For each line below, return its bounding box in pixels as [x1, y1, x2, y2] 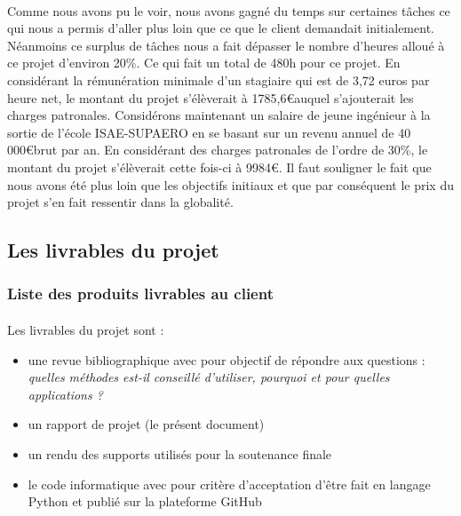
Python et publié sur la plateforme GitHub [28, 492, 262, 511]
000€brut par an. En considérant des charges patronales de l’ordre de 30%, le [7, 140, 428, 159]
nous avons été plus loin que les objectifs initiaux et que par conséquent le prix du [7, 175, 454, 194]
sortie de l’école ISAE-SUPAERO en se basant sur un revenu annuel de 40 [7, 123, 411, 141]
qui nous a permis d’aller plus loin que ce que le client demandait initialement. [7, 19, 434, 37]
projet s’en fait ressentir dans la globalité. [7, 193, 234, 211]
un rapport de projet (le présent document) [28, 415, 265, 433]
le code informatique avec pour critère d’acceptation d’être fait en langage [28, 474, 431, 493]
